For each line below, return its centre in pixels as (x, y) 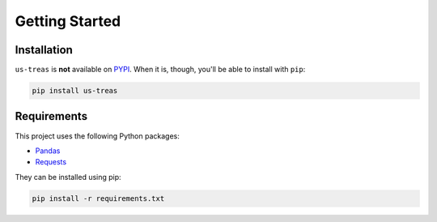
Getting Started (68, 21)
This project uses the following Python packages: (97, 136)
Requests (51, 162)
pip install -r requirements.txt (98, 198)
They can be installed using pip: (68, 177)
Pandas (48, 151)
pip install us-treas (75, 91)
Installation (44, 50)
